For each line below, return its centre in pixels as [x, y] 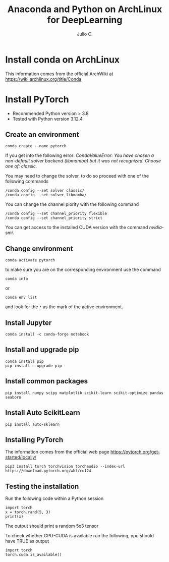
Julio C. [85, 34]
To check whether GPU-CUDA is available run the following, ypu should [79, 536]
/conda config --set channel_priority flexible [56, 214]
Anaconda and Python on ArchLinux [85, 9]
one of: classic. [21, 166]
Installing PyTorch [34, 440]
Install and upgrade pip [42, 350]
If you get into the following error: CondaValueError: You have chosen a [80, 155]
